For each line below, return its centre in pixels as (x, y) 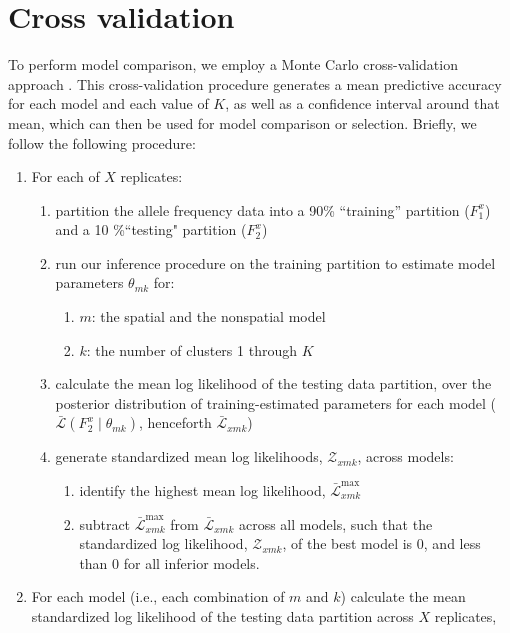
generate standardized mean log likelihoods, (189, 456)
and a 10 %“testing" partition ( (151, 229)
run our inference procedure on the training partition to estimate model (275, 262)
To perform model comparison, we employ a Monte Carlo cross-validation (233, 64)
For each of (65, 176)
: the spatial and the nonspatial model (208, 316)
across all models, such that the (335, 523)
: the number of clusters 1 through (191, 349)
